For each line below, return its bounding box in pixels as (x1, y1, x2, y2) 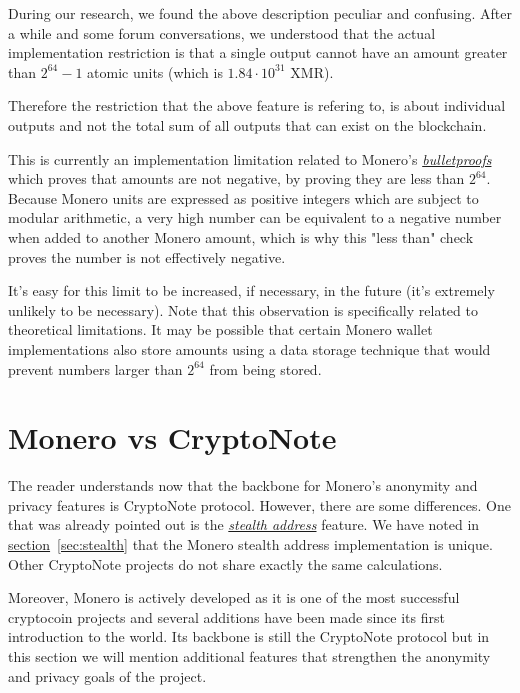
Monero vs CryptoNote (8, 417, 337, 458)
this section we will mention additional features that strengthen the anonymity (8, 645, 491, 666)
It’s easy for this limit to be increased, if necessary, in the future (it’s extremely (8, 280, 495, 301)
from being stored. (209, 358, 322, 379)
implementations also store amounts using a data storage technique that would (8, 338, 491, 359)
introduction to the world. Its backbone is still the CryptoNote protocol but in (8, 626, 490, 647)
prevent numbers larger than (8, 358, 183, 379)
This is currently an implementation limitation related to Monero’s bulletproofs (8, 148, 492, 169)
